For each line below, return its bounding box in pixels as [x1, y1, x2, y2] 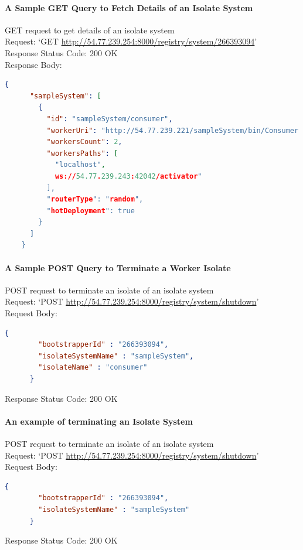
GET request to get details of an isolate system [5, 23, 175, 36]
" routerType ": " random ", [46, 195, 144, 204]
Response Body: [5, 58, 62, 70]
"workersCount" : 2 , [46, 138, 122, 146]
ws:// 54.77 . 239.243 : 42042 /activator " [55, 172, 202, 180]
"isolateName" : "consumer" [38, 363, 148, 372]
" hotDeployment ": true [46, 206, 135, 215]
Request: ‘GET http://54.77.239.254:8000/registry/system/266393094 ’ [5, 35, 257, 47]
